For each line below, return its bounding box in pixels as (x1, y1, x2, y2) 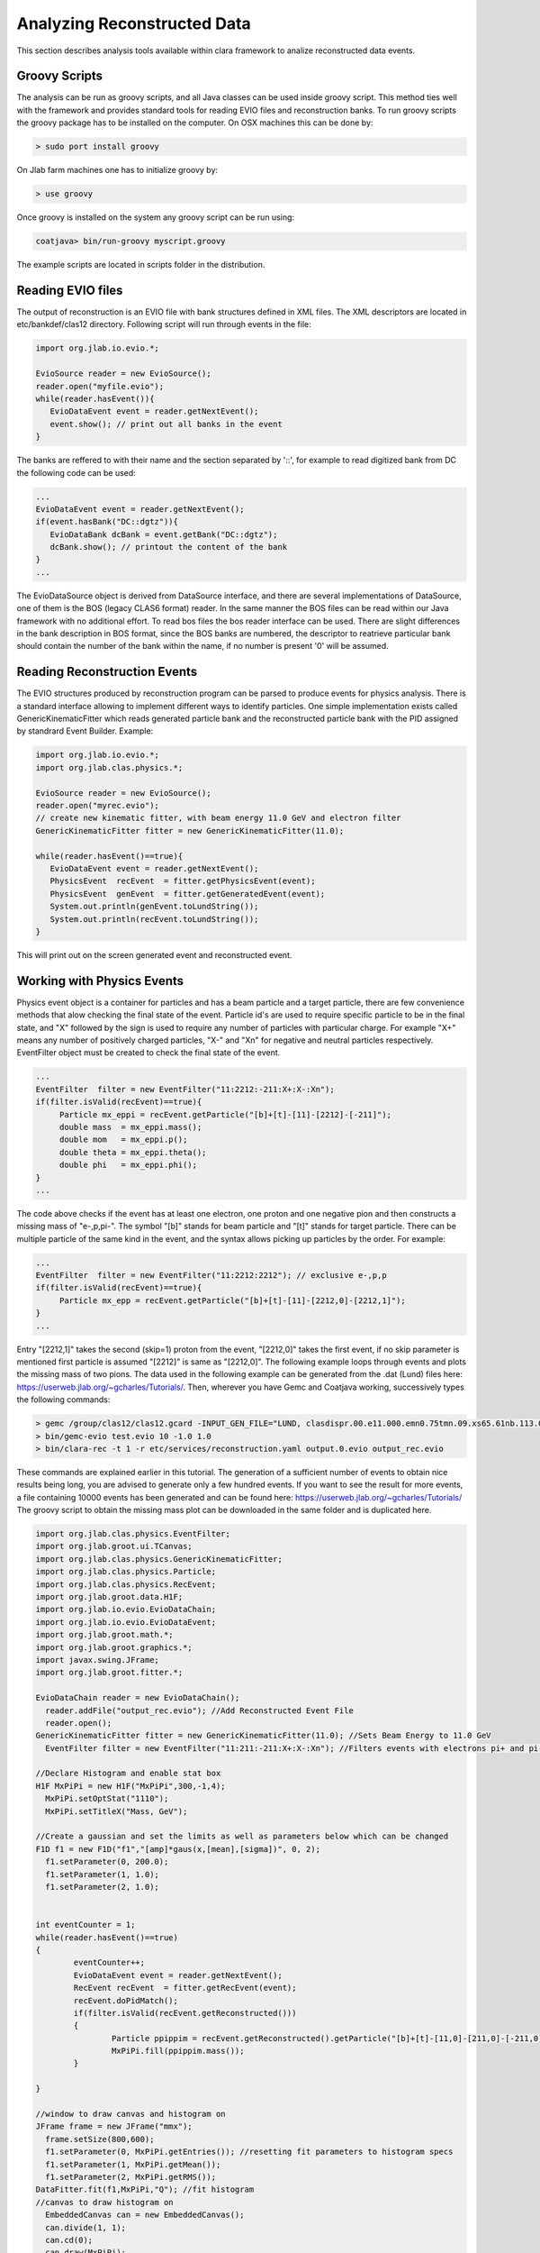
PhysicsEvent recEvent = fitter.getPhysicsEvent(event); (49, 876, 316, 887)
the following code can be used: (16, 467, 137, 478)
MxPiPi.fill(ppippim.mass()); (111, 2046, 245, 2057)
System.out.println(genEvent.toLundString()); (49, 901, 259, 912)
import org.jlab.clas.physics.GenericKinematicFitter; (35, 1554, 283, 1564)
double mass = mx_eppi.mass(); (58, 1122, 202, 1132)
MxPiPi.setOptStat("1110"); (45, 1793, 169, 1804)
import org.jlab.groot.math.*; (35, 1629, 175, 1640)
